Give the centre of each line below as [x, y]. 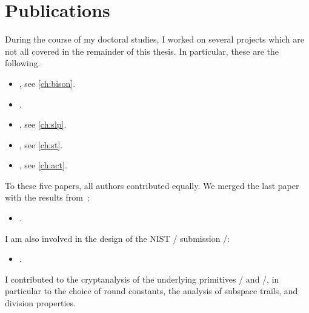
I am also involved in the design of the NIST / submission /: [117, 238]
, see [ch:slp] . [43, 124]
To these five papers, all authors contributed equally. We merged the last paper [152, 185]
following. [23, 63]
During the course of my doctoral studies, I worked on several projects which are [154, 39]
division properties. [40, 303]
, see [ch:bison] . [47, 83]
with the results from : [47, 197]
